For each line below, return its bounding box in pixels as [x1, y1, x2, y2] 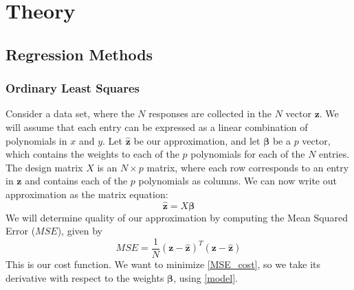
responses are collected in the [148, 106, 272, 121]
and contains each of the [25, 173, 128, 188]
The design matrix [5, 160, 83, 174]
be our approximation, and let [133, 133, 261, 147]
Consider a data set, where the [5, 106, 135, 121]
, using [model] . [173, 270, 238, 285]
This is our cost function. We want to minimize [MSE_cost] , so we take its [5, 257, 320, 271]
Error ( [5, 223, 36, 238]
